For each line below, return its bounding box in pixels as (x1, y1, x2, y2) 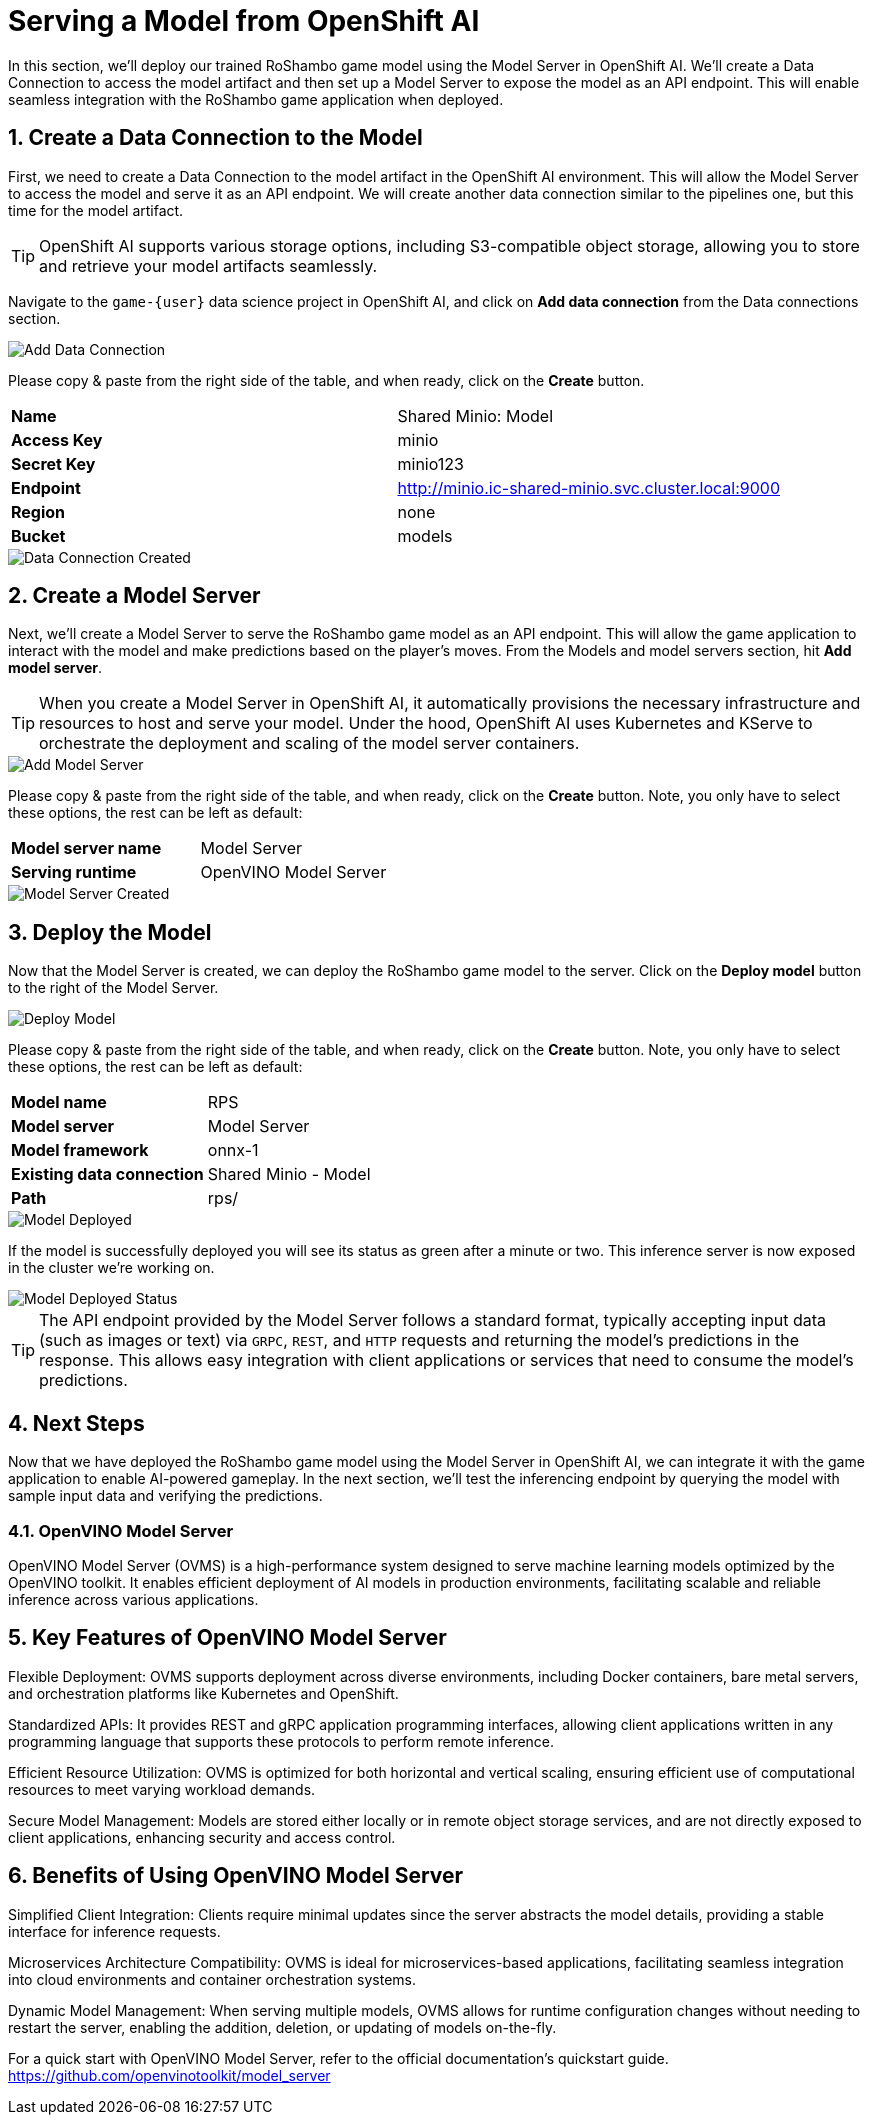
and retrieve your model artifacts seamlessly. (39, 255, 378, 276)
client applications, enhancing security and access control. (8, 1828, 396, 1846)
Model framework (11, 1140, 149, 1161)
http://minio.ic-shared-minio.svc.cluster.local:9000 (397, 477, 780, 498)
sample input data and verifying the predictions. (8, 1487, 323, 1505)
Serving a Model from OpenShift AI (8, 4, 480, 38)
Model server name (11, 838, 162, 859)
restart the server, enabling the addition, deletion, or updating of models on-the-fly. (8, 2018, 557, 2036)
